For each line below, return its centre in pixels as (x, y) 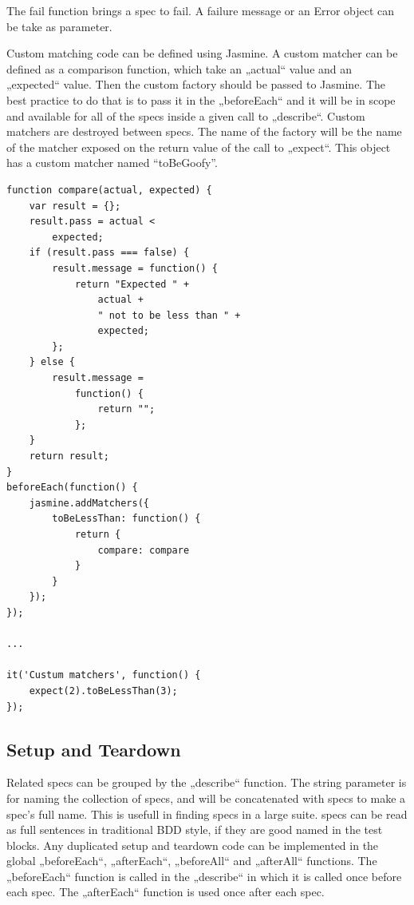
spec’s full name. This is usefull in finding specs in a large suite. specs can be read (207, 814)
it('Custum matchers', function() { (104, 675)
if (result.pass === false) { (109, 253)
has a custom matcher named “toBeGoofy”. (112, 163)
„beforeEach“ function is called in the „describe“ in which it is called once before (204, 876)
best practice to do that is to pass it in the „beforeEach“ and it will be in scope (201, 99)
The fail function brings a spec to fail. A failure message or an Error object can (201, 10)
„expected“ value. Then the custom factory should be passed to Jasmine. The (196, 84)
